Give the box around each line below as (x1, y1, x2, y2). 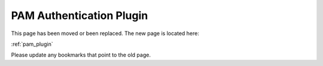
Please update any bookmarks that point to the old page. (11, 51, 151, 59)
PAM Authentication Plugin (11, 9, 148, 22)
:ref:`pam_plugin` (11, 40, 53, 48)
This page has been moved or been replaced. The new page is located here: (11, 30, 200, 37)
